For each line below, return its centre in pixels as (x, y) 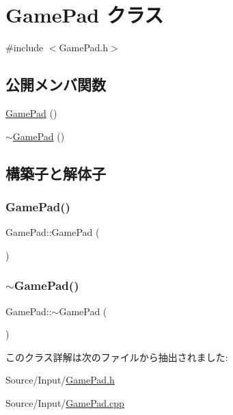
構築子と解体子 (56, 173)
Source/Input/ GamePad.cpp (65, 402)
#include (25, 48)
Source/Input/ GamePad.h (60, 380)
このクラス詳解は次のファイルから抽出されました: (117, 357)
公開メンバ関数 (56, 84)
